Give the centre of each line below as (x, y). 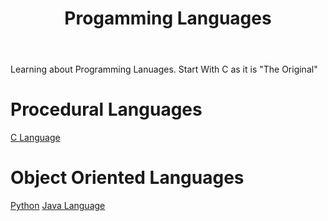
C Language (35, 138)
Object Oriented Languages (127, 178)
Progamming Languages (168, 18)
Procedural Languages (106, 109)
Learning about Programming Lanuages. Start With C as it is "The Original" (164, 69)
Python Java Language (58, 206)
